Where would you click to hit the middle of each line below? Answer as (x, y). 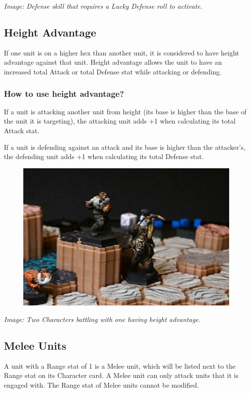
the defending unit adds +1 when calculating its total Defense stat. (104, 156)
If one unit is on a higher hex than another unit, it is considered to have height (122, 52)
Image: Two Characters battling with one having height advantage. (102, 319)
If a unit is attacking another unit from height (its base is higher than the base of (125, 111)
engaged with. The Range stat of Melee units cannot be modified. (101, 385)
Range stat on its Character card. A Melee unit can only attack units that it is (121, 375)
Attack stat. (22, 130)
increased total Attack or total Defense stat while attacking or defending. (113, 71)
